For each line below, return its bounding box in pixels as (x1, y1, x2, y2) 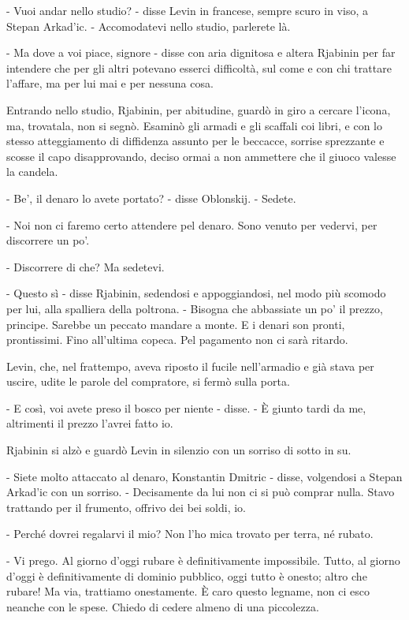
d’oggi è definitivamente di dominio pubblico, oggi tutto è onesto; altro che (6, 567, 367, 584)
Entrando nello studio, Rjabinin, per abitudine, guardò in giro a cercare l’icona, (6, 101, 391, 118)
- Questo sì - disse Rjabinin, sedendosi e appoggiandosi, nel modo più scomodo (6, 285, 386, 301)
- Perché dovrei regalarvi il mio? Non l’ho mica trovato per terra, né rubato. (6, 525, 374, 542)
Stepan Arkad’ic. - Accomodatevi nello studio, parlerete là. (6, 17, 291, 34)
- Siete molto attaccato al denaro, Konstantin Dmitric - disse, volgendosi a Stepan (6, 468, 403, 484)
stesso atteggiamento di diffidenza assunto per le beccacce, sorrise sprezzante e (6, 133, 385, 149)
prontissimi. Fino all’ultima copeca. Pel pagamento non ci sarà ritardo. (6, 331, 348, 348)
